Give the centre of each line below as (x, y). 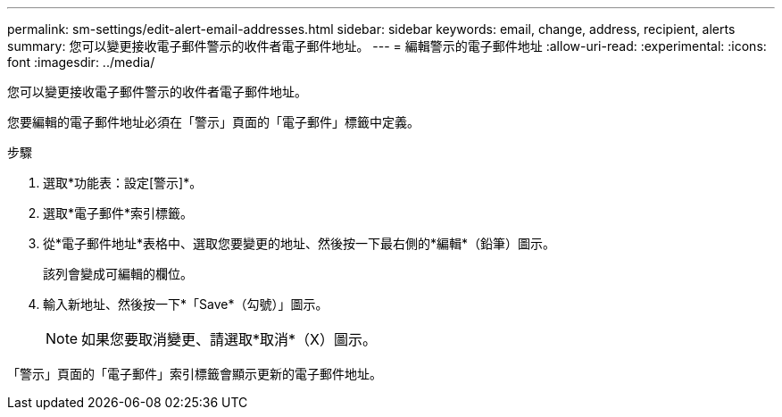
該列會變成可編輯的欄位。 (118, 274)
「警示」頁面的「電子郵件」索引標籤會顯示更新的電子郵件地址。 (195, 374)
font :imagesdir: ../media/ (81, 62)
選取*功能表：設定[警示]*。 (123, 183)
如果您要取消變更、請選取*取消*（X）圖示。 (229, 339)
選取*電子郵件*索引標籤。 (118, 213)
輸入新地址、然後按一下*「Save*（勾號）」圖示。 (186, 304)
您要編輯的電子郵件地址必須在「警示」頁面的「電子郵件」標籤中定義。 (213, 122)
